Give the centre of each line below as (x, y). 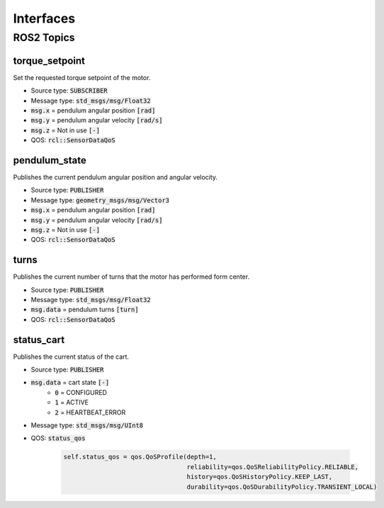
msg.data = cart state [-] (70, 383)
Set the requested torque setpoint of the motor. (82, 77)
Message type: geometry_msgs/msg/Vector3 (100, 200)
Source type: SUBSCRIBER (69, 91)
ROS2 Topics (44, 37)
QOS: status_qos (58, 438)
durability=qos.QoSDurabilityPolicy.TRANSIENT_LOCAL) (282, 487)
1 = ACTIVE (72, 403)
